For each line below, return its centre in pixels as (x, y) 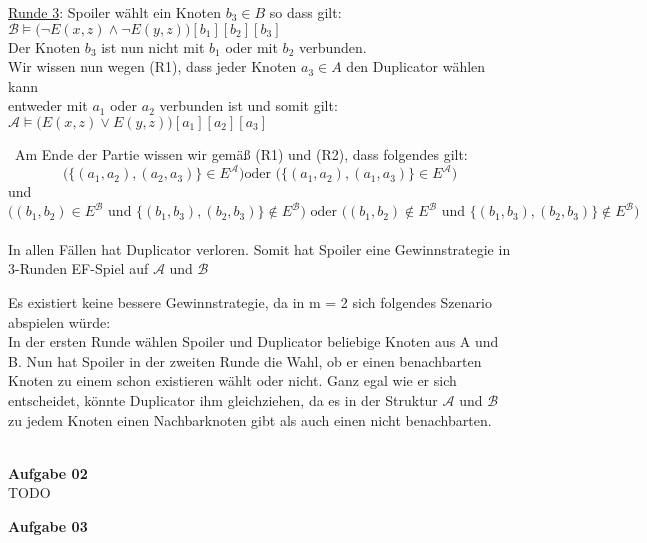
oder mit (251, 46)
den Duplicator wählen (416, 66)
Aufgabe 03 (48, 525)
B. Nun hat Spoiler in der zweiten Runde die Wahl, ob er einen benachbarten (245, 360)
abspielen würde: (59, 321)
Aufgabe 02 (48, 472)
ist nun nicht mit (153, 46)
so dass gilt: (305, 12)
